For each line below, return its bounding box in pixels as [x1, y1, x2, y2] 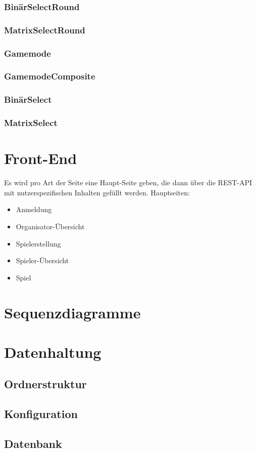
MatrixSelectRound [4, 23, 85, 36]
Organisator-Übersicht [16, 221, 85, 231]
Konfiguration [4, 406, 78, 422]
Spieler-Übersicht [16, 255, 69, 266]
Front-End [4, 148, 77, 169]
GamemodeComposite [4, 70, 95, 83]
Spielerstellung [16, 238, 61, 249]
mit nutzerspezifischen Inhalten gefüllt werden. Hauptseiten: [4, 187, 190, 197]
